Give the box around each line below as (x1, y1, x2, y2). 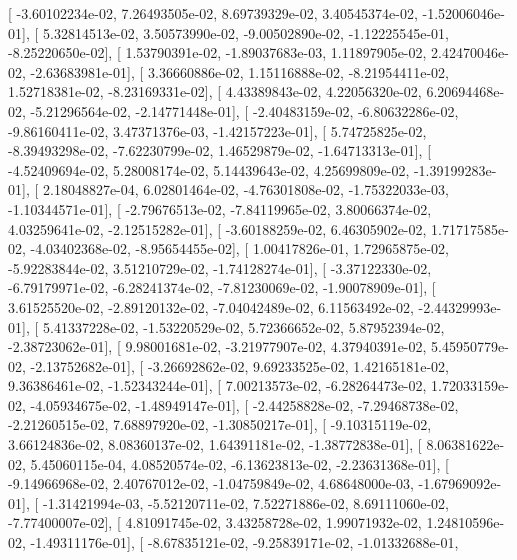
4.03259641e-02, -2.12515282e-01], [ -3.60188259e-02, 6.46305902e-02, (8, 218, 427, 239)
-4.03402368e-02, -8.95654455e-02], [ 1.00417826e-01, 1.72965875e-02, (30, 238, 449, 259)
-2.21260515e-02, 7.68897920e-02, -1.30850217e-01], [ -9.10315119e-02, (8, 414, 432, 435)
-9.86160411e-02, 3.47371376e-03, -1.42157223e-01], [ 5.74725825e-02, (8, 120, 427, 141)
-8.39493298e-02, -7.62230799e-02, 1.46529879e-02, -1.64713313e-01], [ (8, 140, 432, 161)
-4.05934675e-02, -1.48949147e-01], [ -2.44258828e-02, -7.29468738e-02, (30, 394, 459, 415)
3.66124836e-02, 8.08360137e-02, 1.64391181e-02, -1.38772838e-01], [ (8, 434, 422, 455)
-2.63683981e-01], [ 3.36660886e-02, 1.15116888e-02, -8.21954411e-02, (30, 61, 449, 82)
